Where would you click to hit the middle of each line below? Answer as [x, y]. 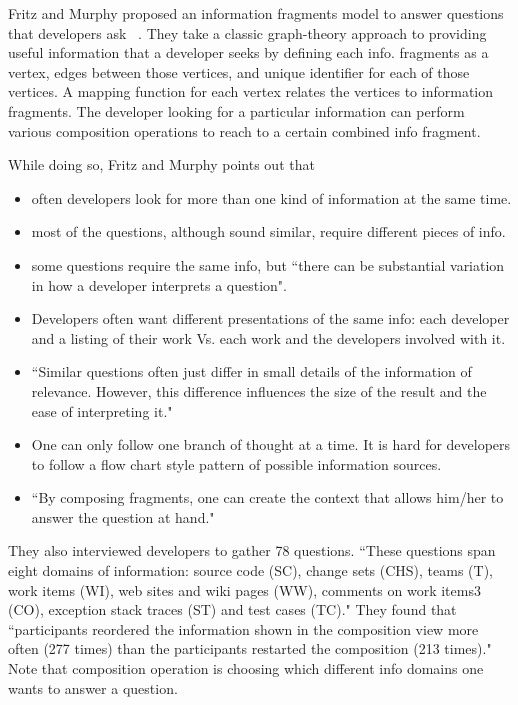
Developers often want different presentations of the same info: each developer [270, 318]
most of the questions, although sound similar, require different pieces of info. [268, 231]
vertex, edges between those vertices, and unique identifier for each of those [239, 71]
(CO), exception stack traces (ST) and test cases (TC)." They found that [232, 609]
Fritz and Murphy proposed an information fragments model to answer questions [256, 13]
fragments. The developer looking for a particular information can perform [236, 110]
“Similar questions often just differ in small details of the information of [251, 371]
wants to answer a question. [93, 687]
